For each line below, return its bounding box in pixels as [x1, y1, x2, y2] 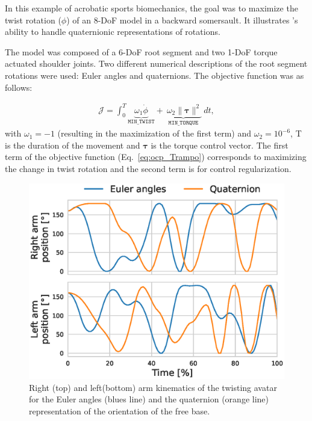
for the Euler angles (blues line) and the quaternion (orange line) [29, 393, 269, 405]
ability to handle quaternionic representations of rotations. [5, 25, 220, 38]
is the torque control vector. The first [151, 138, 289, 151]
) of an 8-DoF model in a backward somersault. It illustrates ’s [66, 13, 298, 26]
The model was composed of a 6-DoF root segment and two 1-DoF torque [5, 45, 278, 58]
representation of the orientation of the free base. [29, 404, 210, 417]
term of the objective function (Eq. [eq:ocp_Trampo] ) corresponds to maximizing [5, 150, 307, 163]
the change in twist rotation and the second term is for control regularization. [5, 162, 292, 174]
